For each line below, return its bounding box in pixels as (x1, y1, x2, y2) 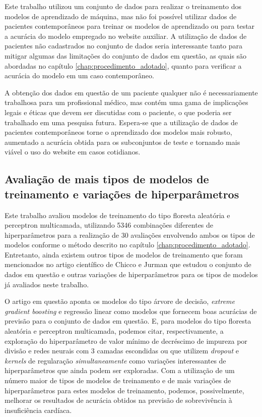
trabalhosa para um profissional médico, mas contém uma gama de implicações (5, 97, 248, 108)
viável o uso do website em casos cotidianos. (5, 146, 141, 157)
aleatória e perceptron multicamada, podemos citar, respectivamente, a (5, 326, 224, 336)
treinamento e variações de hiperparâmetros (5, 186, 239, 201)
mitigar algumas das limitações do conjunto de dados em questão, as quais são (5, 50, 247, 61)
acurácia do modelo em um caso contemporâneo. (5, 70, 154, 81)
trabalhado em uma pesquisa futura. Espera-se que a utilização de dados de (5, 117, 238, 127)
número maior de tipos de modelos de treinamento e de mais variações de (5, 375, 231, 385)
